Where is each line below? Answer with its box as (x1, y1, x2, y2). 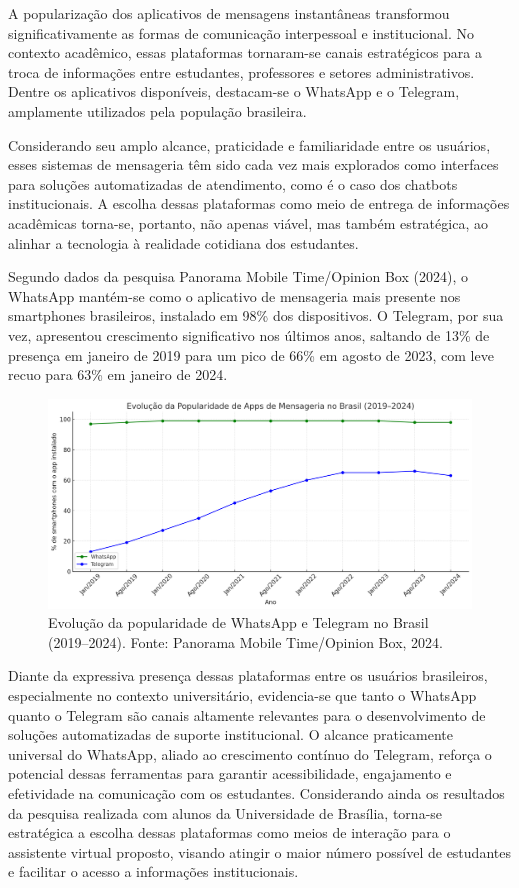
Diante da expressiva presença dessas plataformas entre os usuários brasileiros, (8, 665, 488, 686)
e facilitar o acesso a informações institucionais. (8, 861, 299, 882)
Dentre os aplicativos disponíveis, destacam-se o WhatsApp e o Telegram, (8, 81, 460, 102)
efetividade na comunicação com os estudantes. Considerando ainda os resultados (8, 782, 505, 803)
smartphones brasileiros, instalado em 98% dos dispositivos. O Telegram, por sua (8, 305, 504, 326)
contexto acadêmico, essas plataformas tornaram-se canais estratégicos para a (8, 42, 483, 63)
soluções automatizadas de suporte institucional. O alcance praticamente (8, 724, 453, 745)
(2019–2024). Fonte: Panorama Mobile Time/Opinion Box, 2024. (48, 631, 443, 652)
